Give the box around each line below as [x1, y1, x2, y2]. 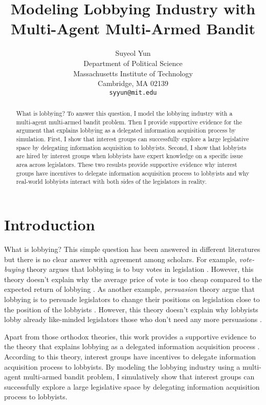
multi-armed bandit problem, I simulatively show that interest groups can [23, 371, 255, 382]
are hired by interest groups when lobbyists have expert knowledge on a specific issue [16, 152, 243, 160]
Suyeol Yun [115, 48, 151, 58]
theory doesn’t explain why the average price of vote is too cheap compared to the [4, 273, 262, 284]
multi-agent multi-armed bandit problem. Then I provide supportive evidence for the [16, 117, 242, 126]
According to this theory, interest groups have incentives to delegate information [4, 351, 256, 361]
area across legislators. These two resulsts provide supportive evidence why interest [16, 160, 237, 169]
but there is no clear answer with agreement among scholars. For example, [4, 253, 237, 264]
